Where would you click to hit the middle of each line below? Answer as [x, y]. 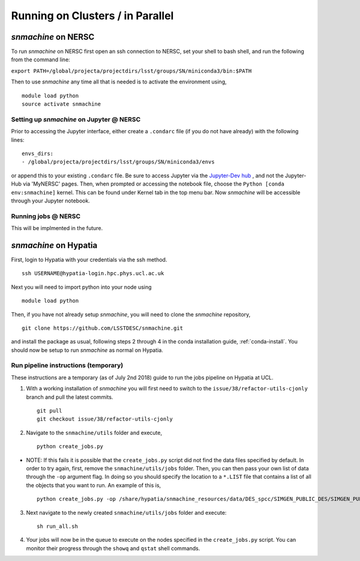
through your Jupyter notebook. [50, 201]
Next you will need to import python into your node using [82, 287]
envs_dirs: [38, 153]
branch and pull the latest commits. [70, 397]
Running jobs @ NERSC [46, 216]
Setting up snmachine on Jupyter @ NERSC [76, 119]
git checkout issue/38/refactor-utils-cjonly [105, 419]
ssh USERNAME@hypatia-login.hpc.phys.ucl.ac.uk [93, 274]
